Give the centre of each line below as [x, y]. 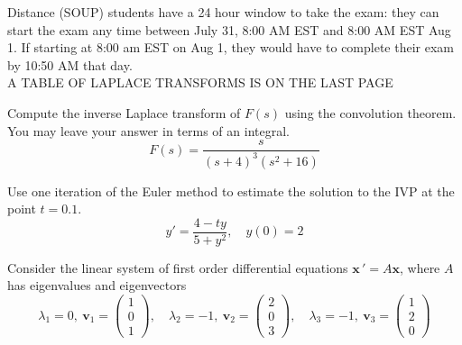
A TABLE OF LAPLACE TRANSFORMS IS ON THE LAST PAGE [200, 82]
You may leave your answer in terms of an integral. [148, 130]
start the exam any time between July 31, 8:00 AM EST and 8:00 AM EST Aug [229, 29]
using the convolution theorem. [370, 112]
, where [420, 267]
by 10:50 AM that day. [70, 64]
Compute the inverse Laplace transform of [124, 112]
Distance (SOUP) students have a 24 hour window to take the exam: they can [223, 12]
